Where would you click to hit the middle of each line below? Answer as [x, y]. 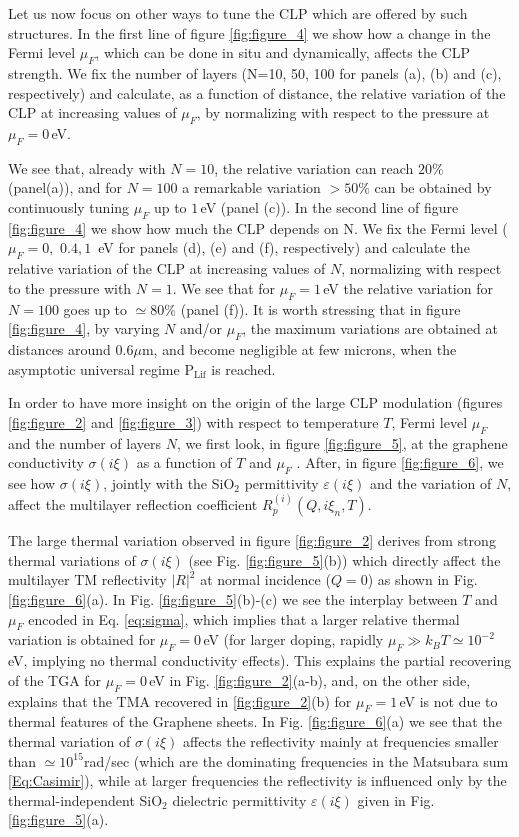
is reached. [243, 368]
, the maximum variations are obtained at [370, 328]
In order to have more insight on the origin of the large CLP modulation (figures [255, 402]
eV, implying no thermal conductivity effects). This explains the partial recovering [260, 660]
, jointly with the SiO [169, 482]
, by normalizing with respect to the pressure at [343, 112]
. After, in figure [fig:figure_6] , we [400, 462]
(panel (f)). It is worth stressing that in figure [320, 308]
